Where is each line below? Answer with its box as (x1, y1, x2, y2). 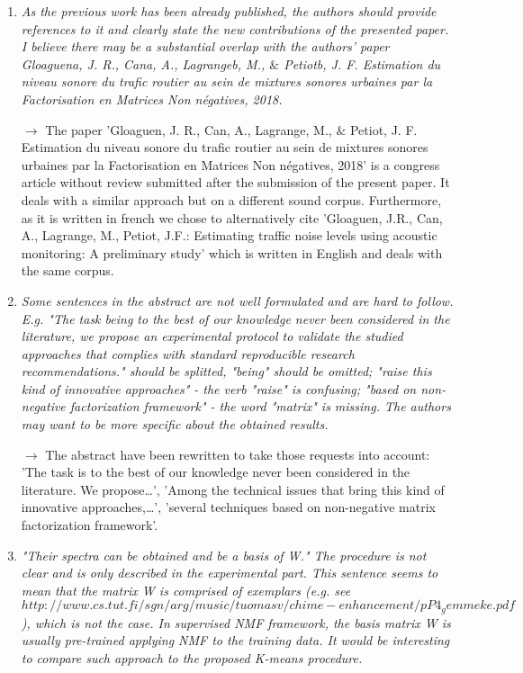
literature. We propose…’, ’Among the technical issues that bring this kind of (21, 480, 445, 498)
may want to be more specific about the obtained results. (21, 415, 329, 434)
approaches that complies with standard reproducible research (21, 344, 355, 363)
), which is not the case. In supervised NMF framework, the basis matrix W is (21, 613, 451, 632)
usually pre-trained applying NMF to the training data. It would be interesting (21, 631, 450, 650)
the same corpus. (21, 261, 114, 280)
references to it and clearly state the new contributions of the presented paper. (21, 19, 449, 38)
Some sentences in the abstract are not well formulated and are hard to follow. (21, 291, 454, 310)
